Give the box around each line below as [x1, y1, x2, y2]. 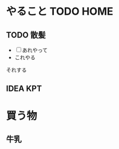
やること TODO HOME [6, 5, 114, 18]
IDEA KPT [6, 84, 42, 94]
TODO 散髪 [6, 30, 46, 40]
